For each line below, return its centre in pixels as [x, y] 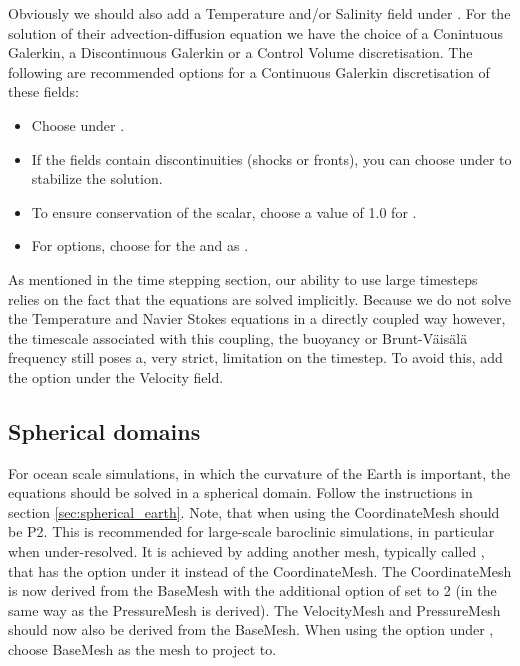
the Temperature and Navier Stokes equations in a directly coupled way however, [257, 318]
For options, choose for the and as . [140, 245]
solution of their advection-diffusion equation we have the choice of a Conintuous [255, 32]
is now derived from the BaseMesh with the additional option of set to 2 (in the [252, 590]
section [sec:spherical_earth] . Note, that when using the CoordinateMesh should [254, 511]
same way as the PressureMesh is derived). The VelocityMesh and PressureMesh [254, 609]
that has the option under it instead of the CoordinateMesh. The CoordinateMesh [260, 570]
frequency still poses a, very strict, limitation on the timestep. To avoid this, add [255, 357]
